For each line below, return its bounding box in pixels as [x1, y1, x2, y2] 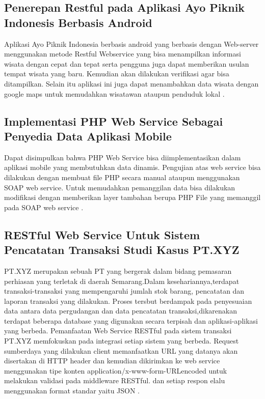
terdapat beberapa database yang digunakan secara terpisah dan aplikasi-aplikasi [4, 315, 258, 326]
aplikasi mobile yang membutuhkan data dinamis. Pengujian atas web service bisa [4, 162, 261, 173]
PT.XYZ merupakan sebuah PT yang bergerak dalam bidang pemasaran [4, 265, 232, 276]
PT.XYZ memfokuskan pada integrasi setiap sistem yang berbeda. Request [4, 335, 239, 346]
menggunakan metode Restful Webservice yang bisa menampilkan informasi [4, 48, 241, 59]
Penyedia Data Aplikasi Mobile [4, 128, 172, 144]
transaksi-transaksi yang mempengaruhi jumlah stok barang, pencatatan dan [4, 286, 245, 296]
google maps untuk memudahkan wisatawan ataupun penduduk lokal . [4, 88, 225, 99]
